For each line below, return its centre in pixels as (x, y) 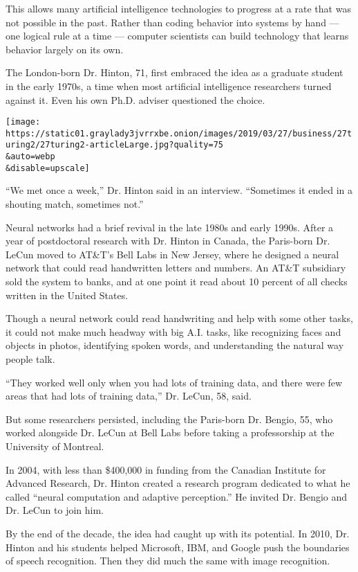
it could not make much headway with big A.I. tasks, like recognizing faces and (173, 331)
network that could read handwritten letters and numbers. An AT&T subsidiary (176, 268)
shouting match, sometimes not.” (75, 204)
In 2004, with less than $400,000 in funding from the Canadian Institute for (166, 469)
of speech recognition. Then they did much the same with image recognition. (168, 561)
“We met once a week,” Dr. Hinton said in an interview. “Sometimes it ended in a (179, 190)
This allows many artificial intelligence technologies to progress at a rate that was (178, 8)
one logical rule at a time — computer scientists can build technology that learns (177, 36)
